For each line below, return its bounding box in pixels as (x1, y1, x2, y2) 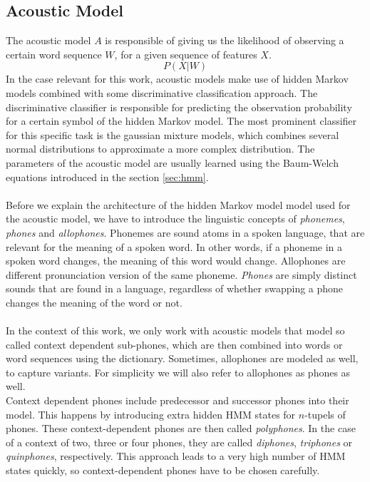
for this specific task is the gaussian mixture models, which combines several (6, 127, 339, 142)
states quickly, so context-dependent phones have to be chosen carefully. (6, 463, 320, 478)
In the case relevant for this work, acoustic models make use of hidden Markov (6, 71, 349, 86)
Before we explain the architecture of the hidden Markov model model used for (6, 197, 351, 212)
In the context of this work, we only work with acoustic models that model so (6, 323, 345, 338)
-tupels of (304, 406, 346, 421)
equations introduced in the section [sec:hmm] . (6, 169, 209, 184)
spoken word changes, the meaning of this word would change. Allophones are (6, 253, 346, 268)
